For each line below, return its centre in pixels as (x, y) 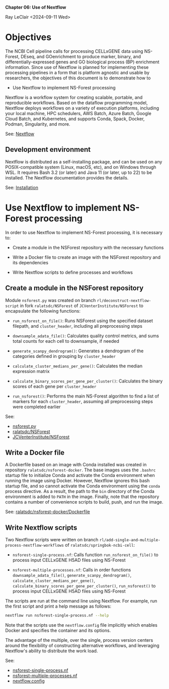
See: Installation (22, 187)
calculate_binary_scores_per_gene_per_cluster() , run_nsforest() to (84, 586)
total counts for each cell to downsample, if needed (66, 341)
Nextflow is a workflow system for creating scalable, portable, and (74, 97)
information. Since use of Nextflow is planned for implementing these (77, 67)
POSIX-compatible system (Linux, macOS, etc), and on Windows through (81, 167)
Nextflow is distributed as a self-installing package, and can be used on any (84, 162)
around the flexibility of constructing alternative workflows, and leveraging (82, 646)
